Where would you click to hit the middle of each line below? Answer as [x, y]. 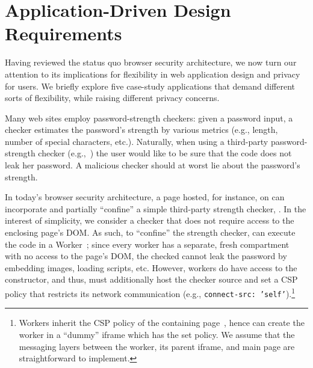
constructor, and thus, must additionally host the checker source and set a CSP [151, 279]
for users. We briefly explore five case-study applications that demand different [150, 86]
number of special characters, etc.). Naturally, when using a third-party [137, 141]
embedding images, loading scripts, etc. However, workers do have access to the [151, 267]
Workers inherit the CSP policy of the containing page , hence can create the [162, 323]
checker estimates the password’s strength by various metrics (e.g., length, [141, 130]
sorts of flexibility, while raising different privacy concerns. [112, 98]
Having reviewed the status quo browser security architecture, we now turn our [151, 62]
